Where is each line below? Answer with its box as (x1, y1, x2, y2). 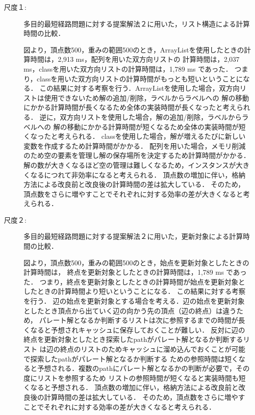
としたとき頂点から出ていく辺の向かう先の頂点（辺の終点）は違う (24, 305, 236, 315)
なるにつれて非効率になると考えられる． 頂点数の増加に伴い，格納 (30, 169, 246, 180)
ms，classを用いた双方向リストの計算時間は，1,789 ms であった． (24, 63, 232, 74)
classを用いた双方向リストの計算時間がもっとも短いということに (37, 73, 243, 83)
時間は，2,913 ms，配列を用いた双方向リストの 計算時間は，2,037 (30, 54, 240, 64)
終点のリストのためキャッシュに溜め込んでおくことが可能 (60, 344, 245, 354)
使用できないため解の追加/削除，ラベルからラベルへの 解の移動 (44, 92, 249, 103)
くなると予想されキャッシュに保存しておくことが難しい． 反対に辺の (24, 324, 245, 335)
